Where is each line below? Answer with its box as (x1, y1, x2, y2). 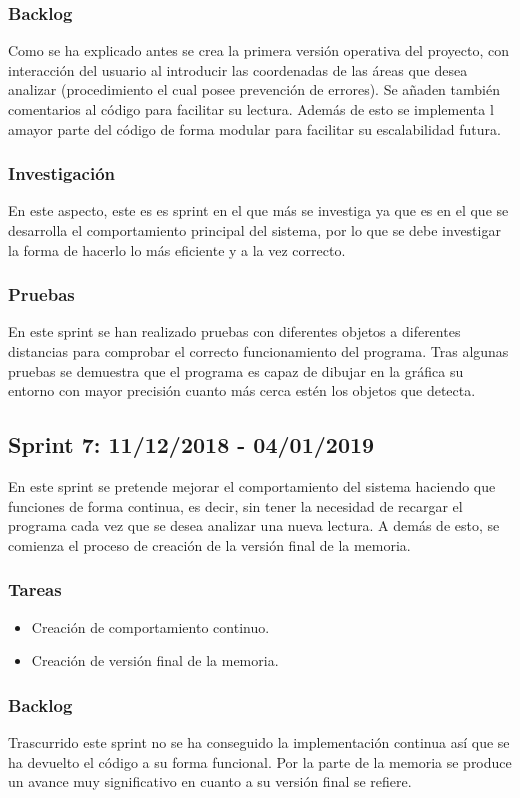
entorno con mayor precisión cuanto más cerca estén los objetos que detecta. (8, 380, 476, 401)
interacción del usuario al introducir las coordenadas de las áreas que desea (8, 59, 468, 80)
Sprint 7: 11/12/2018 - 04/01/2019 (8, 429, 375, 460)
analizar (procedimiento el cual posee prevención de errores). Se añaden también (8, 79, 500, 100)
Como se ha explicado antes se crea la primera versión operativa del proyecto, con (8, 40, 509, 61)
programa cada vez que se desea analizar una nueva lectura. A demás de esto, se (8, 515, 500, 536)
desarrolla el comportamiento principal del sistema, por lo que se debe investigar (8, 220, 501, 240)
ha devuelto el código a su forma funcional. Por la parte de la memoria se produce (8, 751, 512, 772)
